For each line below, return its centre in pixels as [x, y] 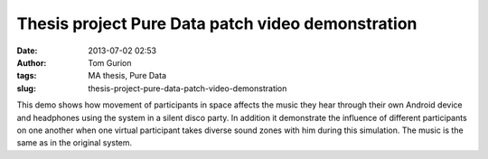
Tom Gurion [110, 62]
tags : [27, 76]
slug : [26, 88]
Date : [27, 51]
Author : [32, 62]
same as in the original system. [75, 143]
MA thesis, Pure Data [127, 76]
